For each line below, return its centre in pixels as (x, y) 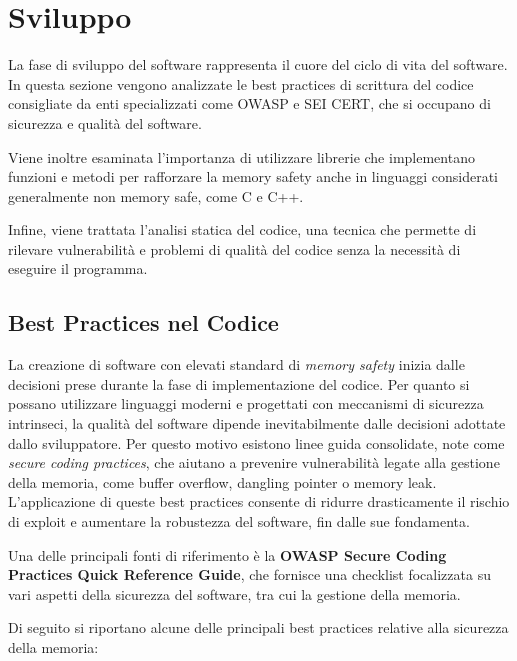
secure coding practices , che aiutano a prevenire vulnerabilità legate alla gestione (254, 462)
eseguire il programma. (78, 268)
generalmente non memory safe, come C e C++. (156, 195)
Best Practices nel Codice (143, 322)
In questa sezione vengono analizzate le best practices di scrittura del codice (241, 83)
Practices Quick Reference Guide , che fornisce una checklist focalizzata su (249, 574)
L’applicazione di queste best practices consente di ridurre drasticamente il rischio (259, 501)
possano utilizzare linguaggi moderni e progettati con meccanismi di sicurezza (246, 403)
